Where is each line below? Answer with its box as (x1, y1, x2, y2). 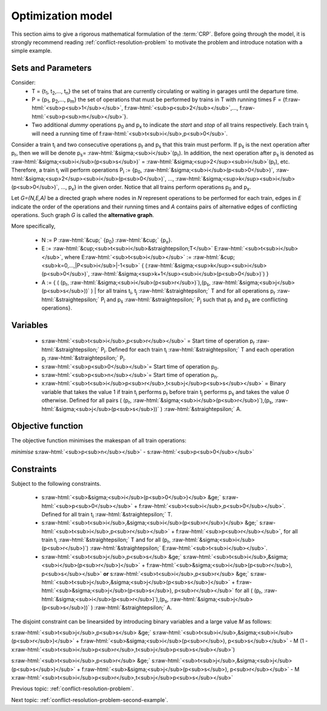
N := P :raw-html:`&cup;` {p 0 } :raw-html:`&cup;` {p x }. (41, 236, 173, 245)
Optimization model (11, 9, 113, 22)
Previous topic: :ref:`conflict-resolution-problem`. (11, 685, 134, 692)
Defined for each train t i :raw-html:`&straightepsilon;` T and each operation (108, 345, 295, 355)
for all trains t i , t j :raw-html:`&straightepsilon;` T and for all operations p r (97, 287, 276, 296)
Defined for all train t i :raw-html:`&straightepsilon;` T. (41, 510, 173, 519)
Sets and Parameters (11, 63, 92, 73)
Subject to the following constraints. (11, 479, 101, 487)
